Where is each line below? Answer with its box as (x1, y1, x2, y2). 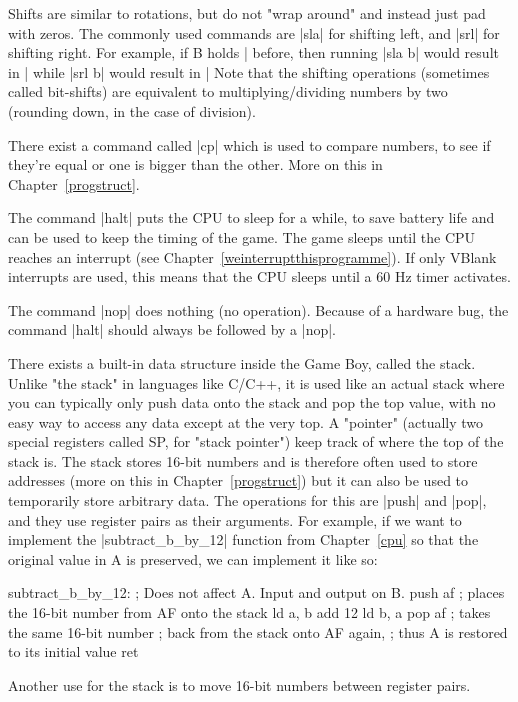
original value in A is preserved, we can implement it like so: (8, 548, 378, 569)
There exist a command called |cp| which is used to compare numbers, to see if (8, 134, 491, 155)
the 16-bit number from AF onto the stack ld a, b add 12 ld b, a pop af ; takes (8, 602, 491, 623)
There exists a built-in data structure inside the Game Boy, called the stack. (8, 352, 476, 373)
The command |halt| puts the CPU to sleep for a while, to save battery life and (8, 207, 495, 228)
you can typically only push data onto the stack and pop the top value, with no (8, 392, 496, 413)
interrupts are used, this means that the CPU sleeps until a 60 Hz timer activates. (8, 266, 511, 287)
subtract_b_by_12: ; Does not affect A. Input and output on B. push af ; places (8, 582, 505, 603)
